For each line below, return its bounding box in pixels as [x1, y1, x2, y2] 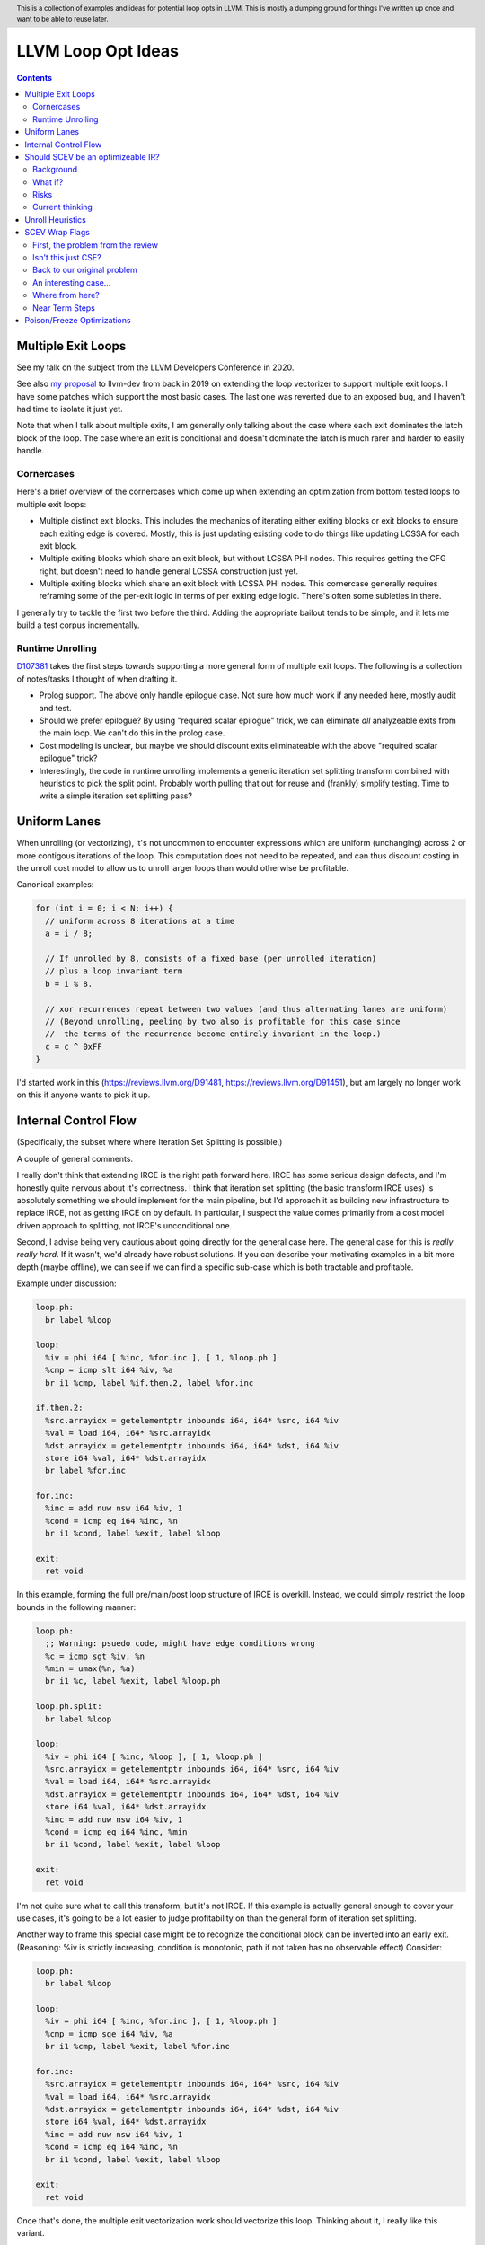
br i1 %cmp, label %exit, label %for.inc [45, 2041, 231, 2052]
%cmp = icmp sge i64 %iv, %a [45, 2029, 174, 2038]
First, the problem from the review [32, 239, 159, 251]
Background [32, 164, 78, 175]
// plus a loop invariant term [45, 966, 183, 976]
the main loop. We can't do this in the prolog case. [39, 727, 225, 738]
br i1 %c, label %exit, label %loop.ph [45, 1676, 221, 1686]
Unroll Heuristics [24, 214, 87, 224]
